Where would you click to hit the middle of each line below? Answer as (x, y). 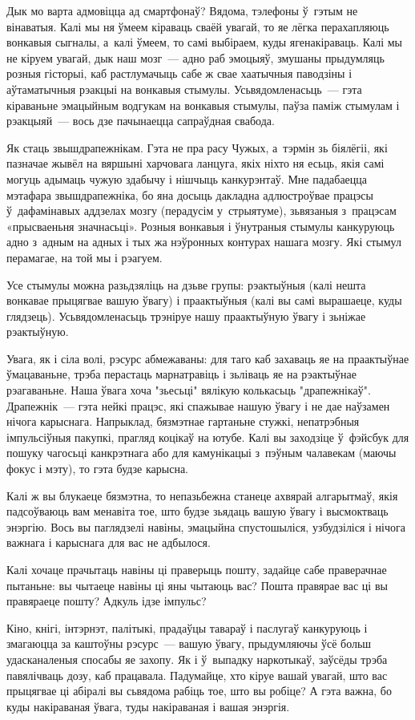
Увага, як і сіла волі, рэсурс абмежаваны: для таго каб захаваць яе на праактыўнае (208, 358)
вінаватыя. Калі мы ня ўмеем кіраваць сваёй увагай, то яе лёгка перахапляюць (198, 26)
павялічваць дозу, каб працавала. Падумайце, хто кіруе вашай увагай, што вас (197, 675)
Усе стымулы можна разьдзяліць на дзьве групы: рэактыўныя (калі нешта (186, 284)
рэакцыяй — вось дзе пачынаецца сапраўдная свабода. (141, 121)
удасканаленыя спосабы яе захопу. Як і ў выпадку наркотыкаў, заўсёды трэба (197, 659)
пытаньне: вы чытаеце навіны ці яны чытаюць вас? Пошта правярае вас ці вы (197, 585)
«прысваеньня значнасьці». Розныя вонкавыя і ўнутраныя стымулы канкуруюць (201, 226)
